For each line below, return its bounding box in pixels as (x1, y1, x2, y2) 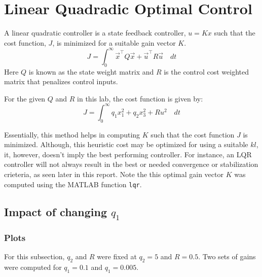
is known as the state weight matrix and (28, 66, 154, 77)
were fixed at (97, 251, 137, 262)
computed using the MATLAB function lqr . (4, 179, 142, 189)
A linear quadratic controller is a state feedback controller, (4, 27, 186, 38)
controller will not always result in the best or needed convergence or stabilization (4, 159, 258, 169)
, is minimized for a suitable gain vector (52, 37, 176, 48)
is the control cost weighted (164, 66, 249, 77)
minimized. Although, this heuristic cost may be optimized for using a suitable (4, 139, 248, 150)
